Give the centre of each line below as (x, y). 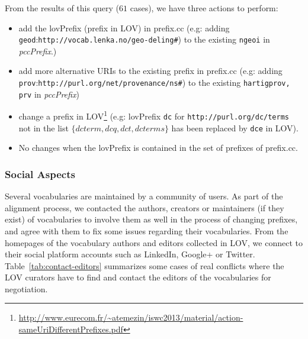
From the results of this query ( (62, 8)
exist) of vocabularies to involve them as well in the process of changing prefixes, (151, 219)
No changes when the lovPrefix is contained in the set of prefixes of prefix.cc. (158, 148)
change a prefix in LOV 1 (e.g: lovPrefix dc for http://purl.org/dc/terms (154, 115)
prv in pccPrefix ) (49, 94)
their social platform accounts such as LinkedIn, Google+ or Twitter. (130, 254)
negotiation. (26, 288)
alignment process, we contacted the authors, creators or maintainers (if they (145, 207)
